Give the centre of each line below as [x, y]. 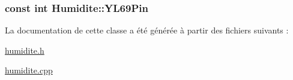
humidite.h [25, 50]
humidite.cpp [29, 70]
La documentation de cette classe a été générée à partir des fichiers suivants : [147, 30]
